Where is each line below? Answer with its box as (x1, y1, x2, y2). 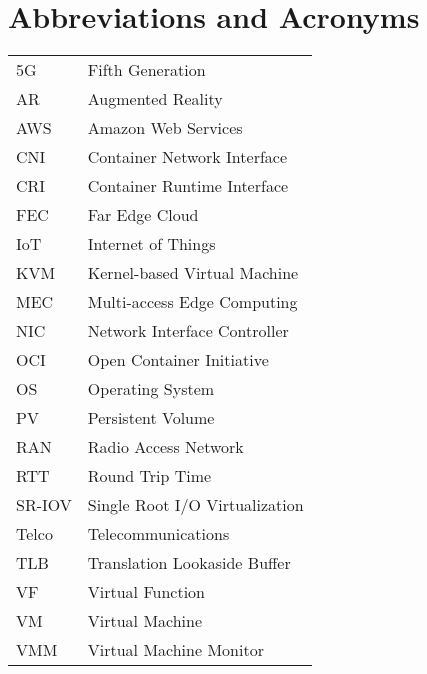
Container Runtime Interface (87, 174, 289, 198)
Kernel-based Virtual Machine (87, 261, 299, 285)
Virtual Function (87, 580, 205, 604)
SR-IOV (16, 493, 72, 517)
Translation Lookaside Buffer (87, 551, 291, 575)
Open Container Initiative (87, 348, 269, 372)
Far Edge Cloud (87, 203, 199, 227)
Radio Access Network (87, 435, 244, 459)
